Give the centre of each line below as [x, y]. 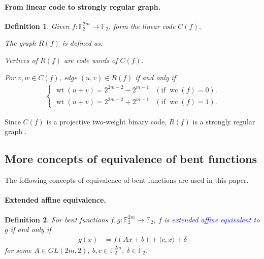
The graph [20, 43]
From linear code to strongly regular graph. [83, 6]
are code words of [91, 60]
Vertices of [21, 60]
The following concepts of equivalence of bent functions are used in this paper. [127, 180]
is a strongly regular [224, 121]
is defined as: [82, 43]
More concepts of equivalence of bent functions [131, 159]
